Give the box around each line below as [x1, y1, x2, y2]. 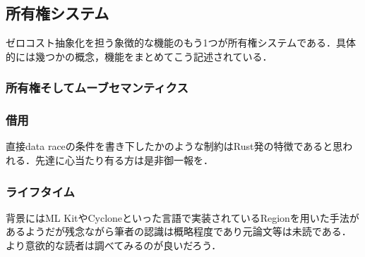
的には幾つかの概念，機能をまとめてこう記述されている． [6, 49, 273, 63]
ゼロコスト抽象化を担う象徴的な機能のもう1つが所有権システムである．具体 [6, 35, 357, 50]
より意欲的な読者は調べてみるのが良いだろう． [6, 238, 222, 253]
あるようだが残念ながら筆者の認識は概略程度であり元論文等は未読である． [6, 224, 352, 239]
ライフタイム [6, 182, 75, 200]
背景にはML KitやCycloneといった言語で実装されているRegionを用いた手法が [6, 210, 359, 225]
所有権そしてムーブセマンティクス [6, 79, 189, 96]
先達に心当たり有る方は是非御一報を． [35, 153, 213, 168]
